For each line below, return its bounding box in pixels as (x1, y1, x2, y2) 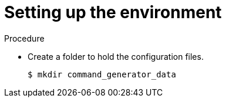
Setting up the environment (4, 2, 222, 22)
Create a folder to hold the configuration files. (28, 51, 204, 62)
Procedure (4, 33, 45, 43)
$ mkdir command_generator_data (28, 69, 176, 79)
